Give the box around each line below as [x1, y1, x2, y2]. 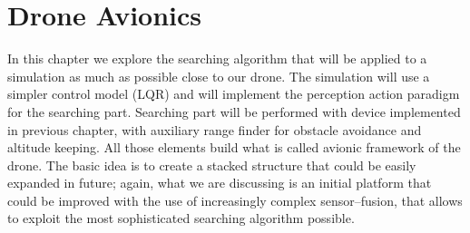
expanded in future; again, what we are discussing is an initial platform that [7, 173, 432, 192]
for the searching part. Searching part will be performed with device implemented [7, 102, 461, 121]
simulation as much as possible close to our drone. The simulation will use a [7, 66, 430, 85]
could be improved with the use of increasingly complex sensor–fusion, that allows [7, 190, 463, 209]
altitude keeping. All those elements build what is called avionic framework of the [7, 138, 461, 157]
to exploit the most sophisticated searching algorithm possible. [7, 209, 355, 228]
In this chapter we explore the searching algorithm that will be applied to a [7, 49, 427, 68]
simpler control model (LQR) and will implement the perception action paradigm [7, 84, 460, 103]
